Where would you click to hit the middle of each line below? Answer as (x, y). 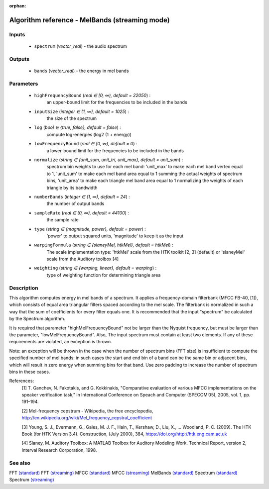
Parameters (24, 84)
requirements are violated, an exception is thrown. (61, 342)
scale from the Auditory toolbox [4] (83, 259)
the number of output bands (75, 203)
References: (22, 381)
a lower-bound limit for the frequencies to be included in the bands (115, 150)
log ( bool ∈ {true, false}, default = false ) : (78, 127)
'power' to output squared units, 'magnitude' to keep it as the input (115, 236)
